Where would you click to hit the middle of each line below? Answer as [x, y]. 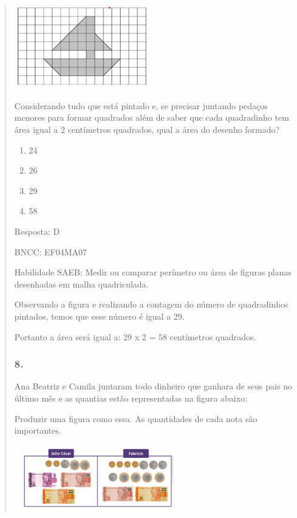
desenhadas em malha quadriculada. [81, 284]
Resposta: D [37, 231]
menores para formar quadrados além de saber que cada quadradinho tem [152, 117]
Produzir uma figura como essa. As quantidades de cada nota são [136, 418]
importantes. [38, 430]
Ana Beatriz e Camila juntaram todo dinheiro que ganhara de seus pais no [153, 386]
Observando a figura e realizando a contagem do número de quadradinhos [151, 304]
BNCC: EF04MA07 [50, 251]
